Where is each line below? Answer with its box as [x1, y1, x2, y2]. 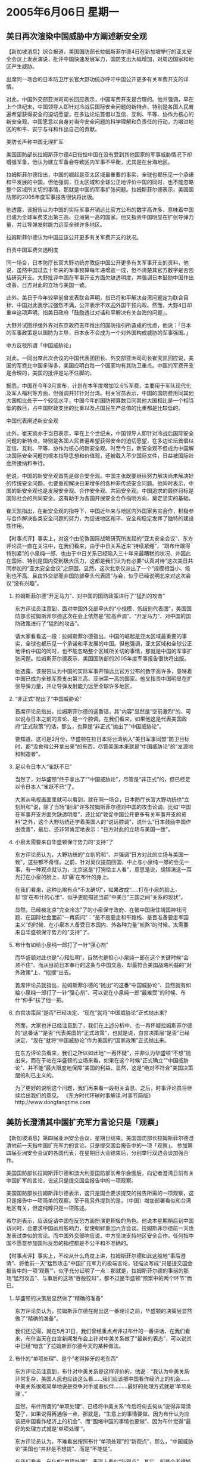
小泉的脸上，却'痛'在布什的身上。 [30, 873, 112, 880]
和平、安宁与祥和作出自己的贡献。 [16, 126, 100, 132]
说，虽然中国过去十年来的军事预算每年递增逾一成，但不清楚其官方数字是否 [6, 267, 189, 273]
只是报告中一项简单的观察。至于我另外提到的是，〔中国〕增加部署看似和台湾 [6, 1197, 192, 1204]
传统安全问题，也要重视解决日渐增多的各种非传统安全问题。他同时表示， [11, 480, 189, 487]
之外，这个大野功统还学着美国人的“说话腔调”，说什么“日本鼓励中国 [22, 818, 186, 825]
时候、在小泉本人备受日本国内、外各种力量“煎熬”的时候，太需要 [32, 921, 189, 928]
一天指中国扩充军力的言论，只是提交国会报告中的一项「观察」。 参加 [21, 1142, 187, 1149]
